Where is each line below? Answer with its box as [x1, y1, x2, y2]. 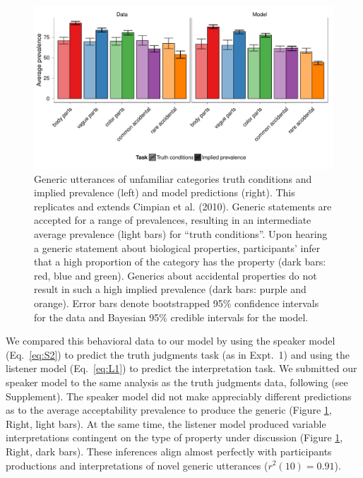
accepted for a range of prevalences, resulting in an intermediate [34, 213, 311, 227]
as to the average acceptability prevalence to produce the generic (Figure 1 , [6, 402, 332, 417]
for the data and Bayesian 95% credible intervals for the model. [34, 309, 309, 324]
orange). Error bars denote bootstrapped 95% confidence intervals [34, 295, 319, 310]
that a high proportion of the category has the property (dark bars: [34, 254, 326, 269]
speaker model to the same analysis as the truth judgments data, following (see [6, 374, 348, 389]
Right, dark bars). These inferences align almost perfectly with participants [6, 443, 332, 458]
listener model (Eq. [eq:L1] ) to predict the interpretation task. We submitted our [6, 361, 357, 376]
